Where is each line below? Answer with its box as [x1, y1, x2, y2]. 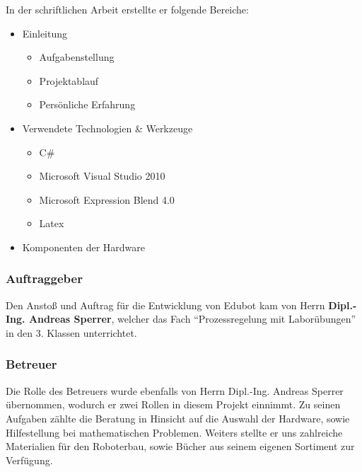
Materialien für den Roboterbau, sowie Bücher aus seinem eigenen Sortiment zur [6, 439, 355, 454]
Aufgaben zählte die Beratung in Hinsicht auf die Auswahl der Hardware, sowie [6, 410, 350, 425]
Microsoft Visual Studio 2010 [39, 168, 165, 183]
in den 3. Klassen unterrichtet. [6, 325, 137, 340]
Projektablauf [39, 73, 99, 88]
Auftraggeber [6, 270, 83, 287]
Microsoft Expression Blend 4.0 [39, 192, 175, 207]
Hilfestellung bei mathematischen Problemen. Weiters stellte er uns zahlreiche [6, 425, 343, 439]
